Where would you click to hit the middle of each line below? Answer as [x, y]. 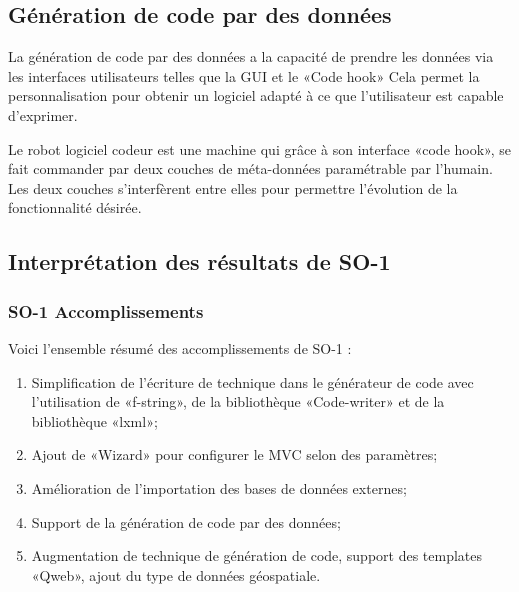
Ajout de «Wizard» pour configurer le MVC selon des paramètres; [234, 454]
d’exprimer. [43, 114]
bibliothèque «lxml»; [94, 420]
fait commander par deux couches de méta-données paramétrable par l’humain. [250, 168]
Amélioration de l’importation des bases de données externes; [219, 487]
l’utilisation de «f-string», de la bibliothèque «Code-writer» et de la [238, 401]
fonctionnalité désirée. [75, 207]
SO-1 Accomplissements [106, 310]
